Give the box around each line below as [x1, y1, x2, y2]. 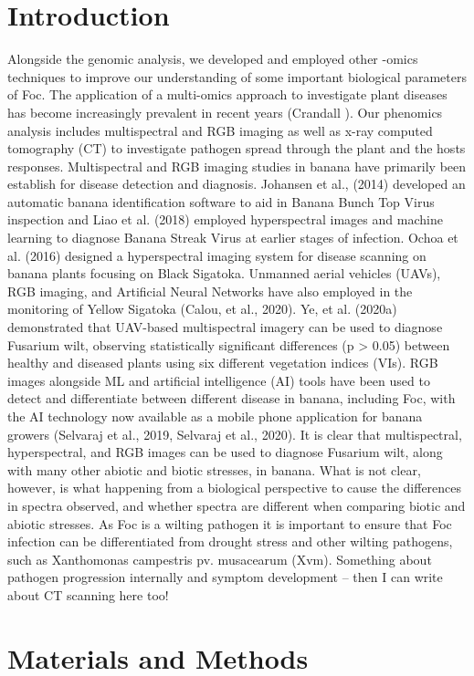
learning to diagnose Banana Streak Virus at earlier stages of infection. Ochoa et [7, 228, 458, 247]
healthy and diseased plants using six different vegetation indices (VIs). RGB [7, 353, 438, 372]
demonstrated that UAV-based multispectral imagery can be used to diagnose [7, 317, 443, 337]
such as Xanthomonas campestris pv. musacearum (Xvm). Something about [7, 549, 432, 568]
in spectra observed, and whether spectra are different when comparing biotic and [7, 495, 466, 515]
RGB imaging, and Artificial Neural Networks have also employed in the [7, 281, 413, 300]
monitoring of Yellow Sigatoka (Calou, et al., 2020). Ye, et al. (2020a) [7, 299, 397, 318]
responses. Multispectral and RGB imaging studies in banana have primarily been [7, 156, 467, 175]
